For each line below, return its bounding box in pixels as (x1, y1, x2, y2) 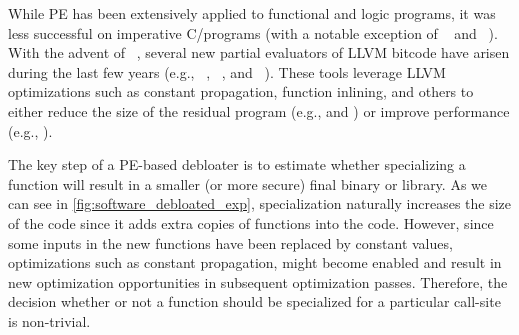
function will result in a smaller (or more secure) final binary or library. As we (8, 173, 488, 194)
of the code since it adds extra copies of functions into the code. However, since (8, 212, 494, 233)
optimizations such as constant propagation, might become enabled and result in (8, 252, 502, 273)
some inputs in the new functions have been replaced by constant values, (8, 232, 453, 253)
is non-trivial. (8, 310, 91, 331)
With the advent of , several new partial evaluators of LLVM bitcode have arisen (8, 42, 510, 63)
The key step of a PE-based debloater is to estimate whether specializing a (8, 154, 466, 175)
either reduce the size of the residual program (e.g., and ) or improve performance (8, 100, 510, 121)
